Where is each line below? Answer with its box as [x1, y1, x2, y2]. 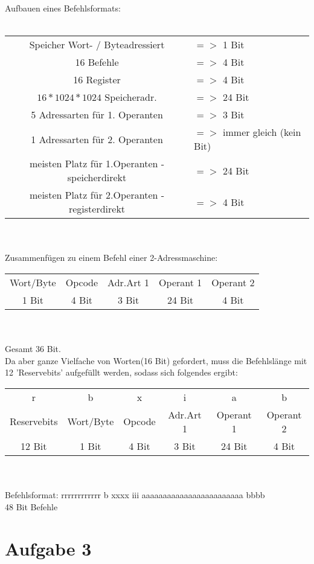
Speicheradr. [104, 90, 157, 104]
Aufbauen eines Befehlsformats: [5, 2, 121, 14]
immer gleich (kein [223, 125, 301, 139]
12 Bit [21, 438, 47, 453]
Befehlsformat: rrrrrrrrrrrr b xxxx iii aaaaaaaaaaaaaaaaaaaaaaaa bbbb [5, 489, 265, 501]
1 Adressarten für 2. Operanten [31, 132, 163, 146]
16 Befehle [75, 55, 119, 69]
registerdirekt [68, 202, 126, 216]
